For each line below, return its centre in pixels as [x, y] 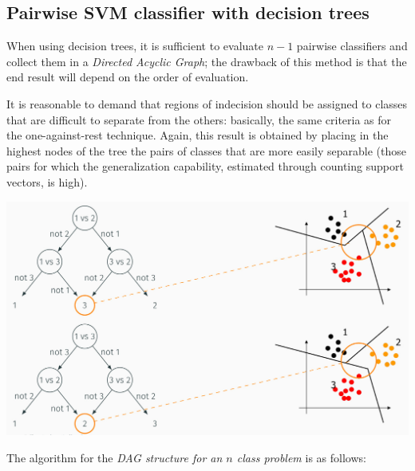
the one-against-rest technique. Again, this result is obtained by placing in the [198, 135]
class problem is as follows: [301, 457]
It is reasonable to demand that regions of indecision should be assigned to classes [207, 103]
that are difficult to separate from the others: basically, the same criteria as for [199, 119]
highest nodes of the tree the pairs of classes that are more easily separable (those [206, 150]
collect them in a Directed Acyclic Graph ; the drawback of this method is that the [207, 61]
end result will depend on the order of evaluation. [128, 77]
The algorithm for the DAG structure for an [115, 457]
